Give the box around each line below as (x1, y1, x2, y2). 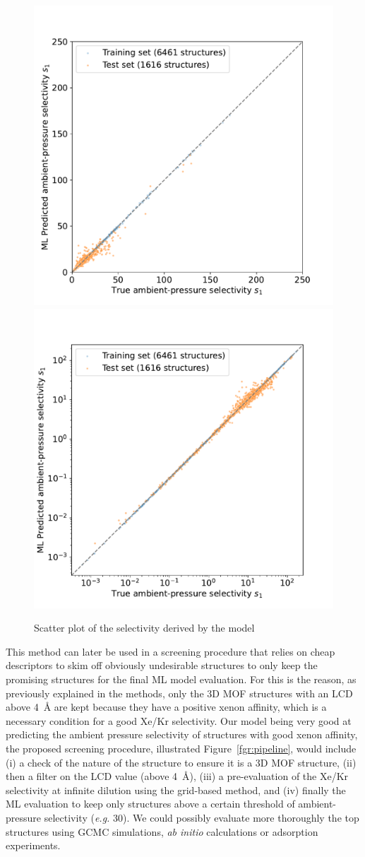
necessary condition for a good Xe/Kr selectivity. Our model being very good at (6, 713, 352, 728)
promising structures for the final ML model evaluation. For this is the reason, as (6, 671, 357, 686)
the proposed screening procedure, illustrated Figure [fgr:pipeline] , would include (6, 740, 357, 755)
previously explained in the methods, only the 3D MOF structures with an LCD (6, 685, 353, 700)
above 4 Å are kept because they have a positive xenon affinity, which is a (6, 699, 327, 714)
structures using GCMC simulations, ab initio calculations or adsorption (6, 824, 318, 839)
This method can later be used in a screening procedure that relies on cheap (6, 644, 335, 658)
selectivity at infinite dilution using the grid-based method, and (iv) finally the (6, 782, 346, 797)
